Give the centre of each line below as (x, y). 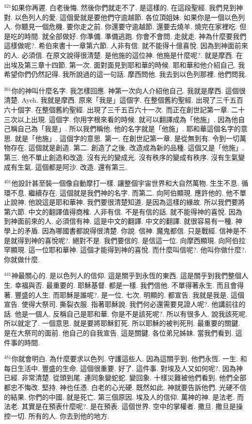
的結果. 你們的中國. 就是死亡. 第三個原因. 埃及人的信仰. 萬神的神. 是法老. (119, 397)
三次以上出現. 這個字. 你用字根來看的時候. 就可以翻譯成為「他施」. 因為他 (121, 119)
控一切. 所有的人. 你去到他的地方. (57, 415)
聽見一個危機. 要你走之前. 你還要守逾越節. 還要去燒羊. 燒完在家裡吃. (129, 26)
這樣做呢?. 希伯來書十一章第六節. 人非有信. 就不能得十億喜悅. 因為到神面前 (123, 45)
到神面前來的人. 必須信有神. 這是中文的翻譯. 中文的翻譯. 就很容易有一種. (119, 221)
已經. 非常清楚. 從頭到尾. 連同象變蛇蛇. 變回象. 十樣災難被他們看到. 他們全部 (125, 378)
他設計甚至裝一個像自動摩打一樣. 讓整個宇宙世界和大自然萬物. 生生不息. (125, 183)
